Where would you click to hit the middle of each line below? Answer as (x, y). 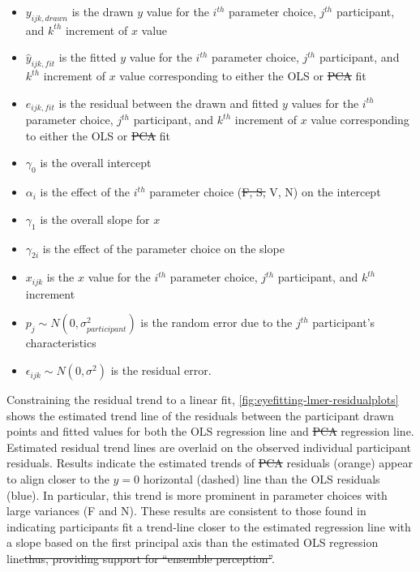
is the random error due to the (216, 323)
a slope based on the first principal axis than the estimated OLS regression (193, 542)
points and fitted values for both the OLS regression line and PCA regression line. (210, 431)
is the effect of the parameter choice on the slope (163, 248)
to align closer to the (58, 479)
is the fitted (88, 57)
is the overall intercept (96, 163)
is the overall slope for (95, 219)
